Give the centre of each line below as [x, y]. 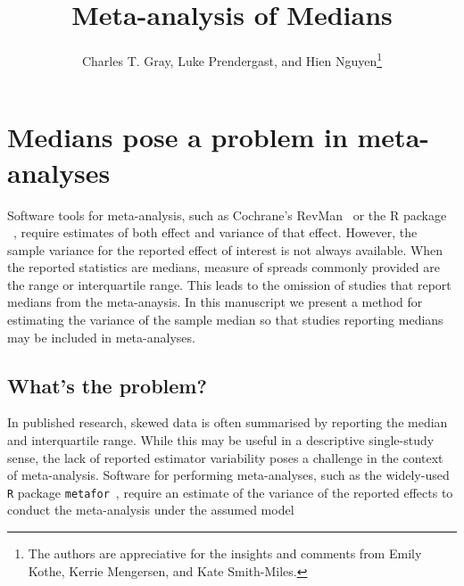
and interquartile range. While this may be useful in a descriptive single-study [221, 440]
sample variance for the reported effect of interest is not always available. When [225, 249]
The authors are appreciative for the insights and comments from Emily [225, 553]
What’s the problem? [107, 385]
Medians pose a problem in [178, 137]
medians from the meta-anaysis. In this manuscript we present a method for [215, 302]
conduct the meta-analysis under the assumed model [151, 510]
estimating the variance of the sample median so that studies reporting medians [225, 320]
